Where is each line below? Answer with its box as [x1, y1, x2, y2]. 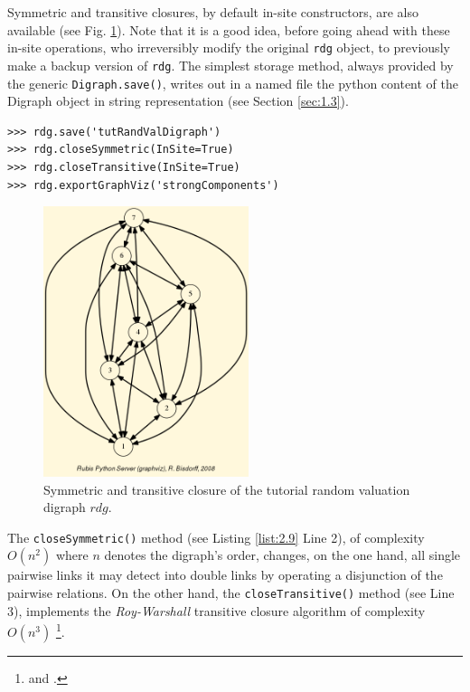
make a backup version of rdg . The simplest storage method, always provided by [7, 55, 454, 74]
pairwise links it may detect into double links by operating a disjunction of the [7, 565, 443, 584]
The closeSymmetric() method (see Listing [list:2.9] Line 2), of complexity [7, 527, 425, 546]
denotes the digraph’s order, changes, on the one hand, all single [104, 545, 461, 564]
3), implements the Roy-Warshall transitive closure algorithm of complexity [7, 601, 426, 620]
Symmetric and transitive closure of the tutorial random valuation [43, 479, 410, 498]
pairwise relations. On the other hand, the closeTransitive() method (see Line [7, 583, 455, 602]
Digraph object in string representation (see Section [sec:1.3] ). [7, 91, 349, 110]
